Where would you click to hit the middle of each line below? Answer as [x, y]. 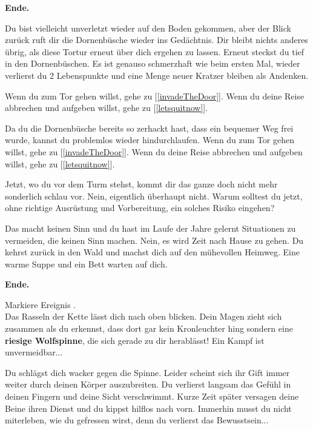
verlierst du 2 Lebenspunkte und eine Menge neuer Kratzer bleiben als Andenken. [157, 75]
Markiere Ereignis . [41, 304]
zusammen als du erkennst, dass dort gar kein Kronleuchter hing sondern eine [149, 328]
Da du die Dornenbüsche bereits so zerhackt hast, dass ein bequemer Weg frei [149, 128]
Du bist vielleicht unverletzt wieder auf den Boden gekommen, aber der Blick [148, 28]
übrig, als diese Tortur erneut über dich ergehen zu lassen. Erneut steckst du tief [155, 51]
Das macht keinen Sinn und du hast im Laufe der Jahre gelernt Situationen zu [150, 228]
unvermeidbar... [34, 352]
